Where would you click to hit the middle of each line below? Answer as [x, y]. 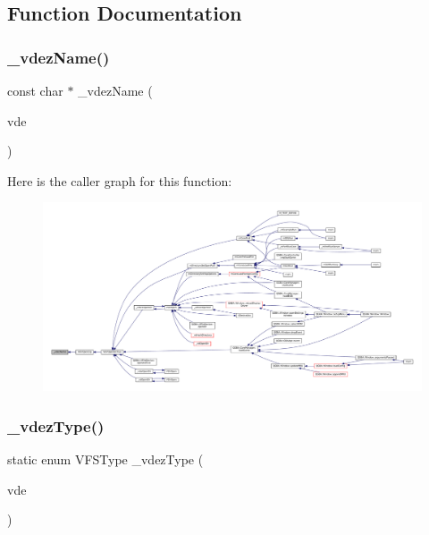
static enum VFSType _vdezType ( [105, 459]
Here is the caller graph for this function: [120, 180]
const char [35, 90]
